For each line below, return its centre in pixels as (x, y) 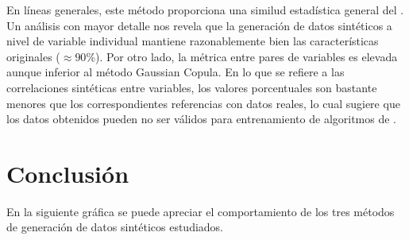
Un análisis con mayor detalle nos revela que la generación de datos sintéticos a (199, 25)
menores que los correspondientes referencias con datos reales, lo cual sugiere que (203, 103)
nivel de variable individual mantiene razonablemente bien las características (193, 41)
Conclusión (68, 173)
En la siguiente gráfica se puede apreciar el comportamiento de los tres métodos (201, 211)
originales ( (33, 56)
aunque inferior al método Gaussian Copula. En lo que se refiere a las (176, 72)
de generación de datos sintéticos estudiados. (115, 227)
